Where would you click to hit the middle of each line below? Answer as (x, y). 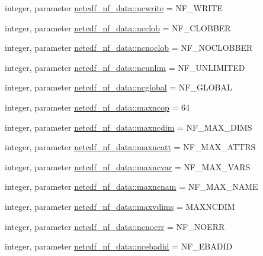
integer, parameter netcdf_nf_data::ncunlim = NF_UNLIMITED (125, 67)
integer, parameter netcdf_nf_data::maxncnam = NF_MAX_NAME (131, 187)
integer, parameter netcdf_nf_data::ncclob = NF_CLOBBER (118, 27)
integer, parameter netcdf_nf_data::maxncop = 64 (97, 107)
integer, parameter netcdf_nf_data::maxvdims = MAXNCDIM (120, 206)
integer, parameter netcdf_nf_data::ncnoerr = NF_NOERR (115, 226)
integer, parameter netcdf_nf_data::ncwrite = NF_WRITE (114, 8)
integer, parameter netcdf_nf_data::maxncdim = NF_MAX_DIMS (129, 127)
